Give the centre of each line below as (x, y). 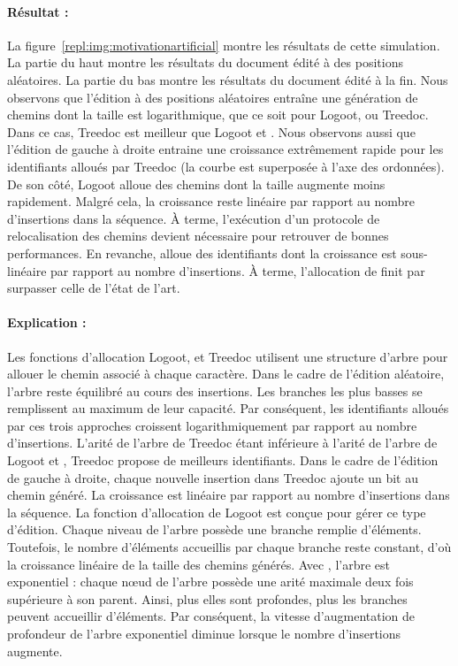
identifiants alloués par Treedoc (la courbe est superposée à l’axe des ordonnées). (226, 166)
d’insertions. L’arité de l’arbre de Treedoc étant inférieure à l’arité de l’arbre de (222, 443)
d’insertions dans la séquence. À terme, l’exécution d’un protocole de (194, 218)
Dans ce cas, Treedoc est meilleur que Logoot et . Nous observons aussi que (211, 131)
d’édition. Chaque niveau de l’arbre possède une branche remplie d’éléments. (214, 529)
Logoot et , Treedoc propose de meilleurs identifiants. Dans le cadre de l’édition (223, 460)
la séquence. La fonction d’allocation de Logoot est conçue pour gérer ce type (217, 512)
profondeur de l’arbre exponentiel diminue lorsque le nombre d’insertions (204, 633)
